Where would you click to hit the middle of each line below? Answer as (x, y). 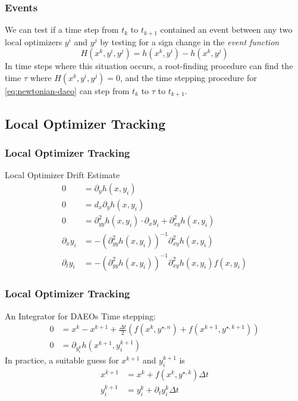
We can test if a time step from (62, 29)
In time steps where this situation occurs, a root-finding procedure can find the (149, 66)
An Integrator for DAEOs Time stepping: (80, 315)
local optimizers (34, 41)
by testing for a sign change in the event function (190, 41)
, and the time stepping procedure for (189, 77)
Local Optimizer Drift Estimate (62, 175)
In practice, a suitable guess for (62, 360)
